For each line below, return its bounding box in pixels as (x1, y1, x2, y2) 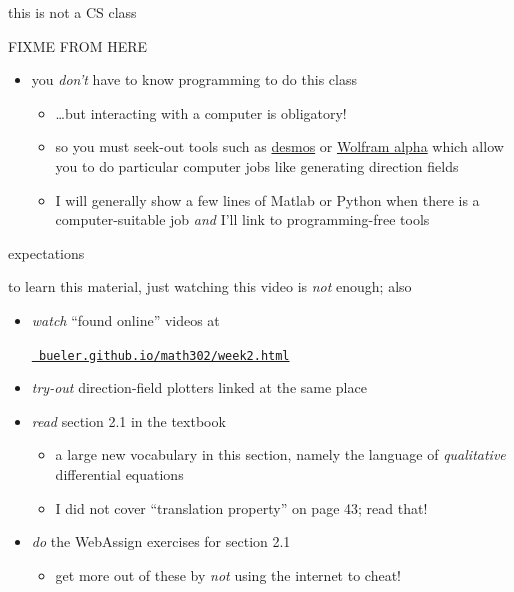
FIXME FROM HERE (8, 35, 148, 56)
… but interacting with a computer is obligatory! (55, 102, 347, 123)
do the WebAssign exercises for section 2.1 (31, 531, 291, 552)
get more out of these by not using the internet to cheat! (55, 564, 401, 585)
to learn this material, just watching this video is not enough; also (8, 276, 412, 297)
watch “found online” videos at (31, 309, 220, 330)
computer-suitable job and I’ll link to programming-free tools (55, 209, 430, 230)
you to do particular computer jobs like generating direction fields (55, 155, 459, 176)
